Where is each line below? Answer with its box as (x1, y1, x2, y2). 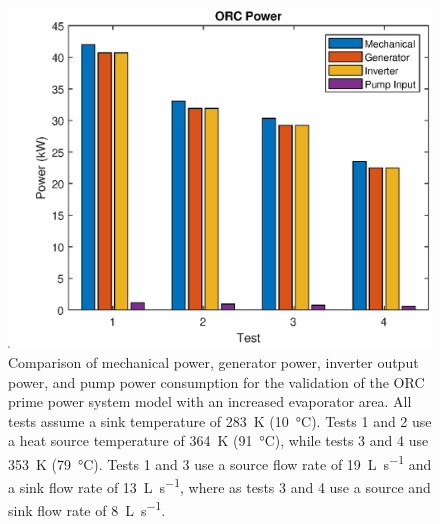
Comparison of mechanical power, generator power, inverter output (8, 351, 419, 372)
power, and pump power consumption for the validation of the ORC (8, 371, 425, 392)
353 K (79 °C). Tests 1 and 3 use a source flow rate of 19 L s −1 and (8, 450, 432, 474)
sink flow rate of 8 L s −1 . (8, 497, 166, 521)
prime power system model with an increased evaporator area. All (8, 391, 412, 412)
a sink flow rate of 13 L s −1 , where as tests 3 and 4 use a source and (8, 474, 431, 497)
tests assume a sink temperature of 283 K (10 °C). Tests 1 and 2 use (8, 410, 432, 431)
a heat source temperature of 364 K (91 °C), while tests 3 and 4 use (8, 430, 429, 451)
